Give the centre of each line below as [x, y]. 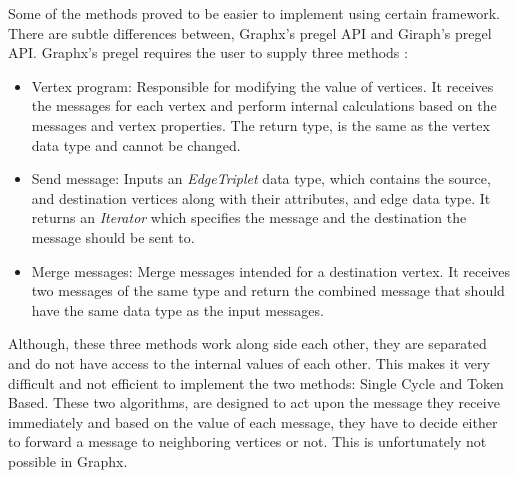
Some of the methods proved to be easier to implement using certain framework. [254, 13]
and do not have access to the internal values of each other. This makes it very [249, 362]
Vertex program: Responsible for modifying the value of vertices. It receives [262, 85]
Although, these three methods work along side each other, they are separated [247, 343]
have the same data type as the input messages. [177, 309]
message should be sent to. [113, 236]
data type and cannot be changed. [136, 144]
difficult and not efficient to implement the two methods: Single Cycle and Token [256, 382]
